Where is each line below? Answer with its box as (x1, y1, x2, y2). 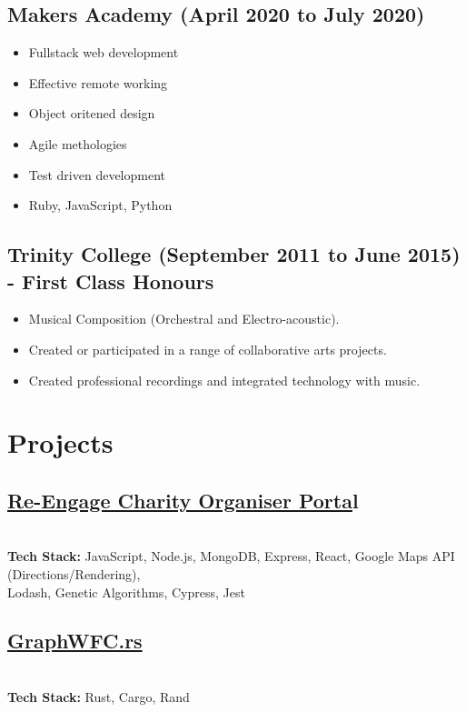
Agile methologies (28, 134, 127, 153)
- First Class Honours (7, 266, 214, 295)
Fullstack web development (28, 43, 179, 62)
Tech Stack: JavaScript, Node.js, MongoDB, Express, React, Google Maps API (7, 547, 455, 566)
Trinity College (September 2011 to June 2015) (7, 240, 461, 268)
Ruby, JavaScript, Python (28, 196, 173, 215)
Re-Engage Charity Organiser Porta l (7, 486, 359, 514)
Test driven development (28, 165, 166, 184)
